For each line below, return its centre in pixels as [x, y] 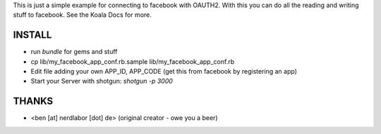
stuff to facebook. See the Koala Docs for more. [82, 15]
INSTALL [32, 35]
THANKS [33, 101]
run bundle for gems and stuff [74, 52]
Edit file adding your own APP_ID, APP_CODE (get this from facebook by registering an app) [164, 72]
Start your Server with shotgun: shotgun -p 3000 [102, 81]
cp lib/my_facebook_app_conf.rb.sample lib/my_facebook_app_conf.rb [133, 61]
